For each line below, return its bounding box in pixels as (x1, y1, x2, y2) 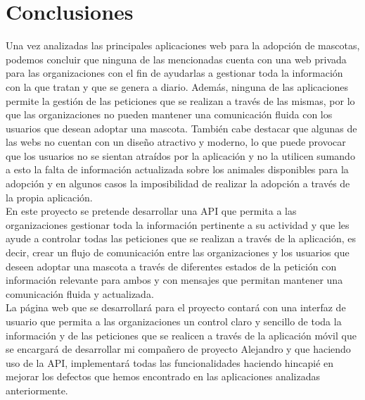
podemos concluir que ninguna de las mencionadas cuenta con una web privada (6, 51, 347, 66)
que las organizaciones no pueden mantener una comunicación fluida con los (6, 107, 333, 122)
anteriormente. (6, 382, 68, 397)
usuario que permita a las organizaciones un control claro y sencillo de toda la (6, 314, 342, 328)
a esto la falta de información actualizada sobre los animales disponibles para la (6, 162, 349, 177)
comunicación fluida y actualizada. (6, 286, 154, 301)
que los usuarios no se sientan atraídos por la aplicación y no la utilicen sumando (6, 148, 355, 163)
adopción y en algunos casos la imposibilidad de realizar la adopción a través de (6, 176, 350, 191)
